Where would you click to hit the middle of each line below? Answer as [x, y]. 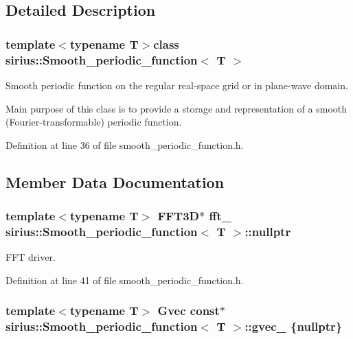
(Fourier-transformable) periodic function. [94, 122]
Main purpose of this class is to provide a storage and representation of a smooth [176, 108]
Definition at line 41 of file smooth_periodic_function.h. [125, 280]
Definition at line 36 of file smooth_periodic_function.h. [125, 144]
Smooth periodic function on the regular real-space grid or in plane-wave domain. [177, 85]
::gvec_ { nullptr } [294, 326]
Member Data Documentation [115, 182]
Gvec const [189, 311]
